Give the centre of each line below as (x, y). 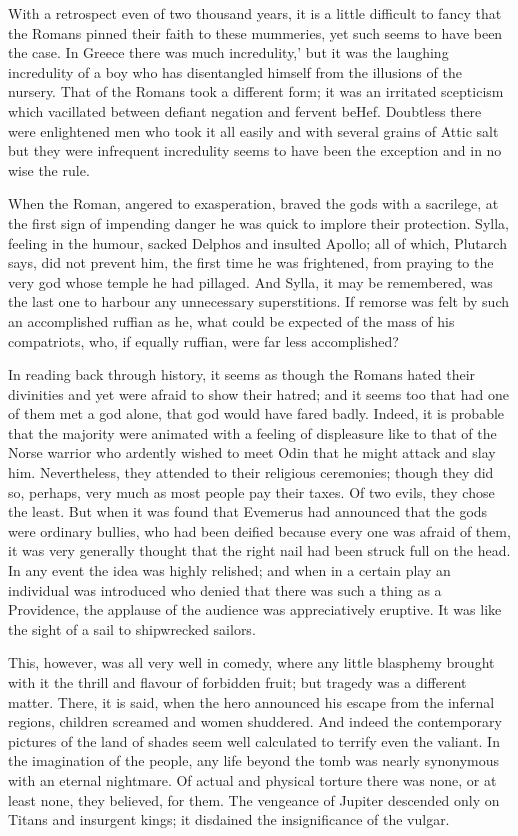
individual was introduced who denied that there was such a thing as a (225, 589)
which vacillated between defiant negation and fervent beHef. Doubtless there (245, 110)
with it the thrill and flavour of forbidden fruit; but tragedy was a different (237, 682)
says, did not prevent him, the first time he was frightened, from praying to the (251, 262)
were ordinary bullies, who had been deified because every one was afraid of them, (259, 530)
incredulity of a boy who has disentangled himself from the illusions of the (235, 71)
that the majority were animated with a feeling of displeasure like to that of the (252, 432)
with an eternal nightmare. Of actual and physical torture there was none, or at (252, 779)
